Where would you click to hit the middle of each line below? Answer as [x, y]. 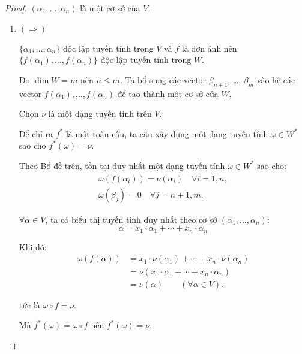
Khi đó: [33, 246]
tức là [29, 305]
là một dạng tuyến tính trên [100, 114]
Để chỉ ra [36, 133]
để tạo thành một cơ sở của [168, 93]
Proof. [16, 8]
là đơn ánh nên [209, 48]
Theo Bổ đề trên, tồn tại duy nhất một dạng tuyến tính [122, 165]
